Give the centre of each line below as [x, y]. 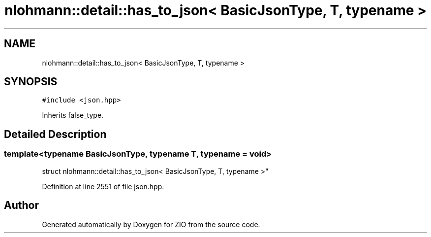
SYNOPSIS [31, 82]
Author [21, 205]
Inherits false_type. [73, 115]
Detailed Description [55, 134]
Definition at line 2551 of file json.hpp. [103, 186]
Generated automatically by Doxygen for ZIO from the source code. [151, 224]
